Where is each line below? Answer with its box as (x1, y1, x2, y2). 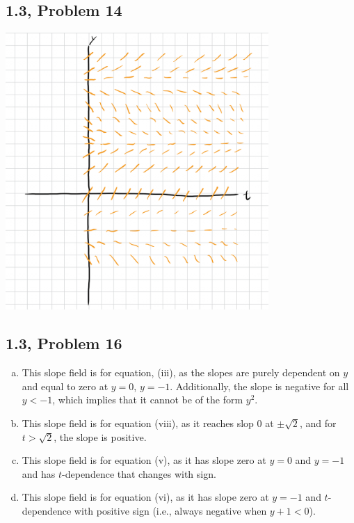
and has (22, 466, 56, 481)
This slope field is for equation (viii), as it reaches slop (22, 415, 254, 430)
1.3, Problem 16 (6, 332, 122, 354)
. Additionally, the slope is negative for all (170, 378, 349, 393)
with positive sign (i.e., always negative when (74, 503, 267, 517)
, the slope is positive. (54, 429, 147, 444)
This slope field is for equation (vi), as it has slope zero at (22, 490, 269, 504)
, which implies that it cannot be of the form (52, 392, 243, 407)
